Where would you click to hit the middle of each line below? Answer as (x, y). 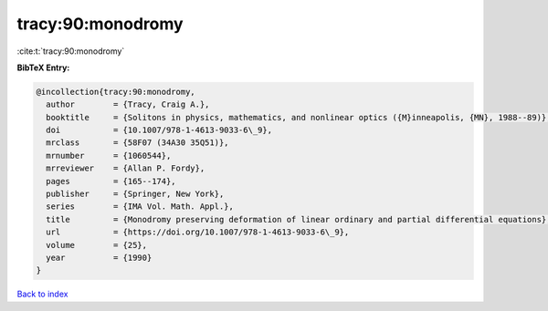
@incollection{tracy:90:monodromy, (116, 92)
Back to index (42, 294)
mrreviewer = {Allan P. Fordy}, (126, 168)
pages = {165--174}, (111, 181)
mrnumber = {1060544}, (109, 155)
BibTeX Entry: (43, 67)
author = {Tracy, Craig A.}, (128, 104)
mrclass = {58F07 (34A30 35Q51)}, (137, 143)
